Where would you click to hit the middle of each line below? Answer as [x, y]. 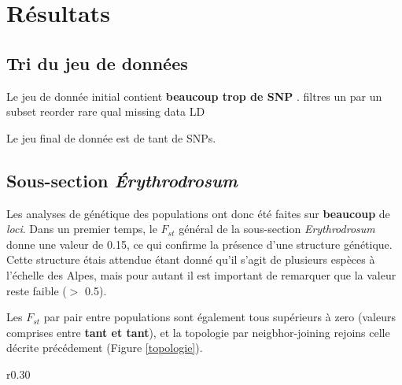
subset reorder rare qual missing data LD [106, 111]
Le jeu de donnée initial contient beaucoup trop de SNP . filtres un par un [194, 96]
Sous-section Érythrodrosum [122, 180]
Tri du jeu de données [97, 63]
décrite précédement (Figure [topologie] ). [105, 348]
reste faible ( [37, 290]
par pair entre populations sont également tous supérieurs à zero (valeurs [219, 317]
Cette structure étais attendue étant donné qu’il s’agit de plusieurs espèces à [191, 259]
